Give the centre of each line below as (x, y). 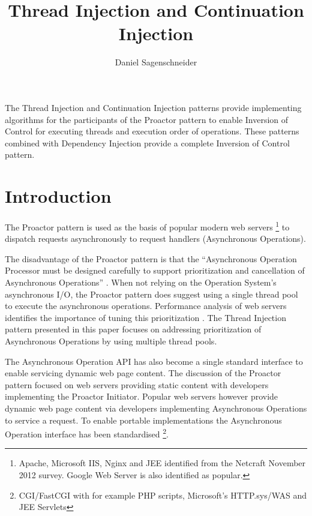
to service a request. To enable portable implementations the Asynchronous (143, 420)
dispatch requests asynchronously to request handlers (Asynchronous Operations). (155, 238)
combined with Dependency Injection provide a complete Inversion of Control (147, 142)
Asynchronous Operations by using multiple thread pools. (111, 341)
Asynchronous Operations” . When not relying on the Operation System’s (141, 282)
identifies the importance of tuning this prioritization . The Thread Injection (145, 317)
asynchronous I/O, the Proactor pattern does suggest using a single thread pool (151, 294)
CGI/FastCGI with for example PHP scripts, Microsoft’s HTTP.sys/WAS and (163, 495)
